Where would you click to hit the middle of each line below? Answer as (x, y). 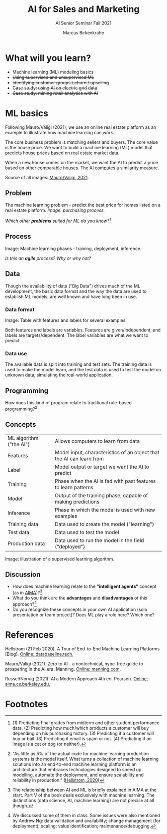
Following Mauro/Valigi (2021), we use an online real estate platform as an (81, 127)
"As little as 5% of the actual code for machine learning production (81, 753)
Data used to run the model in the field (99, 540)
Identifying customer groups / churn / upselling (61, 82)
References (29, 635)
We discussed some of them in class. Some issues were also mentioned (86, 815)
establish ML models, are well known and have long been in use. (71, 296)
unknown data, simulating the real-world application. (59, 375)
